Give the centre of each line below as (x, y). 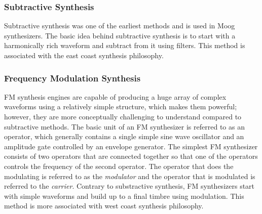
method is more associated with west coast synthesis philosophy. (104, 206)
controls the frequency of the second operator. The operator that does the (119, 166)
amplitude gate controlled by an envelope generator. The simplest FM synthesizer (131, 146)
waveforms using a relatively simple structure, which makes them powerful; (121, 106)
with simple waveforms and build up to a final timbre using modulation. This (124, 196)
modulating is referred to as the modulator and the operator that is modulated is (130, 176)
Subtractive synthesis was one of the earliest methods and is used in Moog (120, 26)
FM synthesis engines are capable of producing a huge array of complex (115, 96)
